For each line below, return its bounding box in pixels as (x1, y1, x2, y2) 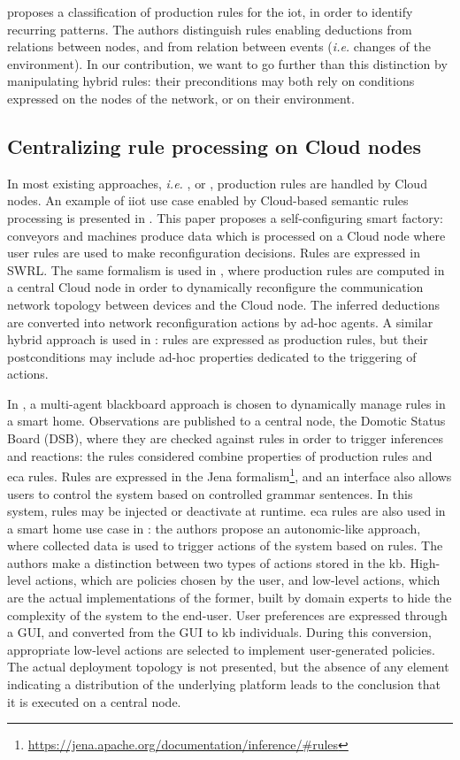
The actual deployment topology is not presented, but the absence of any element (7, 657, 449, 676)
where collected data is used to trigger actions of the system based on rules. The (7, 536, 443, 555)
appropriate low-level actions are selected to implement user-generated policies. (7, 640, 435, 658)
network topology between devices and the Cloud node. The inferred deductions (7, 295, 441, 313)
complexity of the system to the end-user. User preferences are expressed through (7, 605, 448, 624)
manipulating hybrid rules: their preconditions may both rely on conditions (7, 72, 415, 90)
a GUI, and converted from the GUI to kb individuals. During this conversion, (7, 623, 432, 641)
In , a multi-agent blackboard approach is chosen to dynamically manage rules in (7, 394, 446, 412)
